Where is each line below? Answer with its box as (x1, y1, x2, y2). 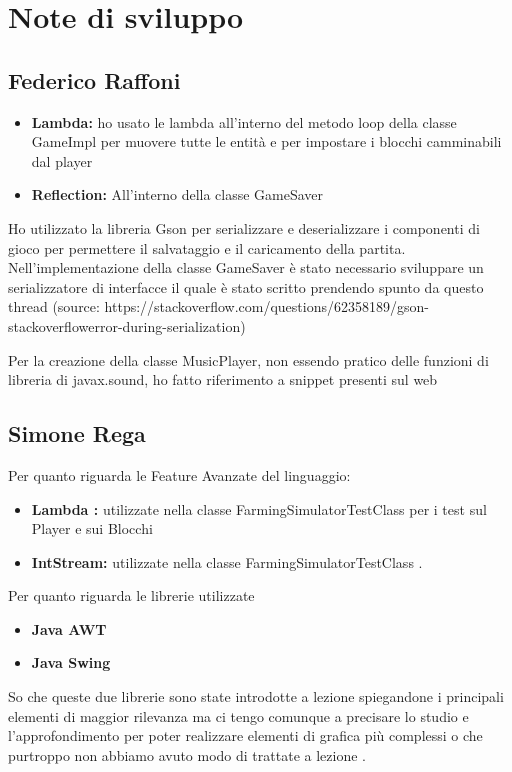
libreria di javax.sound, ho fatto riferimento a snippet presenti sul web (8, 369, 438, 390)
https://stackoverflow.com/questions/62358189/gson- (104, 296, 429, 317)
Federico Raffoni (8, 64, 181, 95)
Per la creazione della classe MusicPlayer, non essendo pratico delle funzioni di (8, 349, 489, 370)
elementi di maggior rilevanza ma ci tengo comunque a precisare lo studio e (8, 705, 469, 726)
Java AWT (31, 618, 107, 639)
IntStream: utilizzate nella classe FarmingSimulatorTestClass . (31, 551, 423, 572)
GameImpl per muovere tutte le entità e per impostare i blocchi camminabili (31, 131, 502, 152)
